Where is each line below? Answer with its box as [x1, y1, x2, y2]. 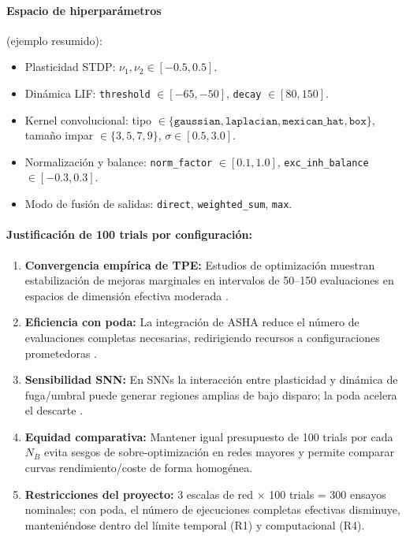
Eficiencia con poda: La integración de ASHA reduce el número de [24, 314, 359, 330]
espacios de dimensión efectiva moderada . [24, 287, 229, 303]
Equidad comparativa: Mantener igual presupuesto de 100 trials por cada [24, 428, 393, 444]
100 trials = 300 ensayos [269, 485, 386, 502]
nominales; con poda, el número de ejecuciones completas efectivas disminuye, [24, 501, 400, 518]
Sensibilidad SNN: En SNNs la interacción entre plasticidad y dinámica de [24, 371, 398, 388]
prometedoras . [24, 344, 97, 361]
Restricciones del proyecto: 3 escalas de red [24, 485, 254, 502]
